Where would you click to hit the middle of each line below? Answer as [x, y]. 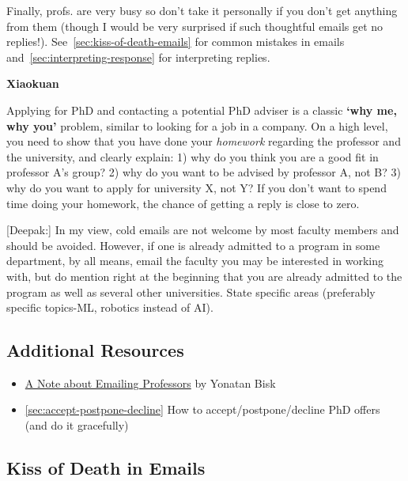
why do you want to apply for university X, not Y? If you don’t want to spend [196, 187]
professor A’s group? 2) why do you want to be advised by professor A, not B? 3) [204, 172]
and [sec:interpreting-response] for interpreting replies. [138, 57]
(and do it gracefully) [77, 425]
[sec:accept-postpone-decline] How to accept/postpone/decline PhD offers [202, 409]
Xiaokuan [33, 83]
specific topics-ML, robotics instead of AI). [110, 307]
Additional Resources [95, 350]
